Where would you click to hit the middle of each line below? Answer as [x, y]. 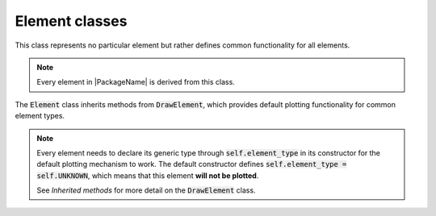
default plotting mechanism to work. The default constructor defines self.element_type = [192, 164]
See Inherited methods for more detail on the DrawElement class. [146, 190]
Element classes [71, 21]
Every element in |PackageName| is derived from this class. [136, 82]
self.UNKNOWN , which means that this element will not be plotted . [148, 175]
